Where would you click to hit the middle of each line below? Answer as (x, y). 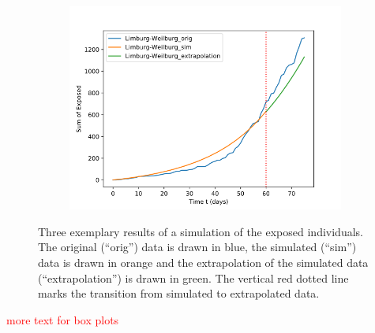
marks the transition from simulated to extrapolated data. (179, 293)
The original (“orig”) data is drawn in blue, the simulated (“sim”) (197, 247)
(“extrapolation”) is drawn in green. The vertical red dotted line (193, 277)
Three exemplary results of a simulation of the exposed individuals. (201, 231)
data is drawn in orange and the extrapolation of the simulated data (203, 263)
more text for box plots (63, 319)
